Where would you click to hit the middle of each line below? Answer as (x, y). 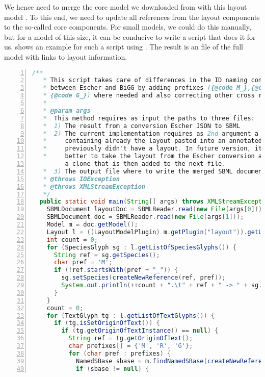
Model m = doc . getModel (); (92, 225)
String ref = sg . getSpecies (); (107, 255)
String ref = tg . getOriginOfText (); (131, 338)
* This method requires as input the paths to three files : (149, 118)
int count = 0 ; (72, 240)
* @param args (67, 110)
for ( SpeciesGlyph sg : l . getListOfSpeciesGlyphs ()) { (142, 247)
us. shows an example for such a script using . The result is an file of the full (124, 47)
